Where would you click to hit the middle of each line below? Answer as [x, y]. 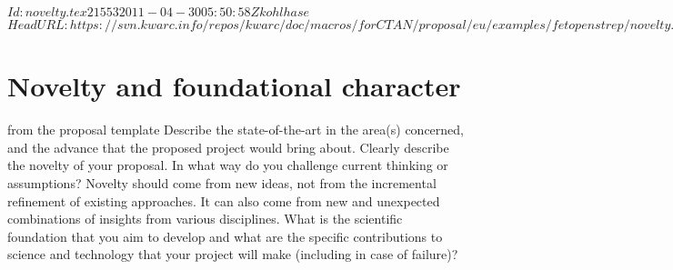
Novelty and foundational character [234, 86]
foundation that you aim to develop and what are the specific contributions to [225, 236]
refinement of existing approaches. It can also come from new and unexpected [224, 200]
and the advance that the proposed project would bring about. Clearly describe [228, 147]
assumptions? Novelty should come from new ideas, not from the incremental [222, 182]
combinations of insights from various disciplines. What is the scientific [205, 219]
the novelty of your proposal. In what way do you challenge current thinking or [228, 165]
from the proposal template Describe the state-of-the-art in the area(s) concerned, [236, 130]
